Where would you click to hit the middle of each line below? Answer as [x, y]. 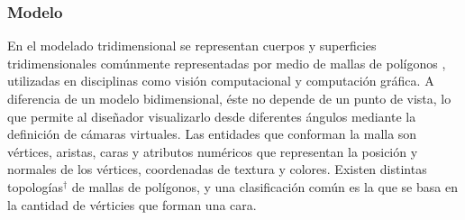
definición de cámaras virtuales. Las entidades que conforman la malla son [212, 134]
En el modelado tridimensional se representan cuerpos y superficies [192, 46]
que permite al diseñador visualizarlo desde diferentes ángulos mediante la [212, 116]
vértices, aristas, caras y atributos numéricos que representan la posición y [213, 151]
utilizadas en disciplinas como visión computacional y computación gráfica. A [221, 81]
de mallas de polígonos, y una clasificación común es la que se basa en [264, 186]
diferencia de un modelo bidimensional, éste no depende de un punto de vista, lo [229, 98]
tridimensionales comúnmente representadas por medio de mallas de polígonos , [227, 63]
